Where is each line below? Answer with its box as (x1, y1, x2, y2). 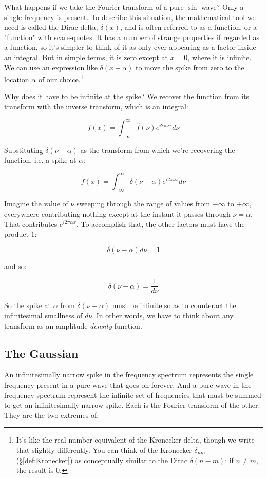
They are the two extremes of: (4, 409, 99, 420)
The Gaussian (4, 345, 79, 361)
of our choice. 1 (38, 72, 84, 84)
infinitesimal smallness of (4, 310, 83, 320)
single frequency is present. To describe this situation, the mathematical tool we (4, 11, 256, 22)
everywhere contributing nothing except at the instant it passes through (4, 208, 231, 219)
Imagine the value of (4, 198, 68, 209)
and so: (4, 260, 27, 271)
